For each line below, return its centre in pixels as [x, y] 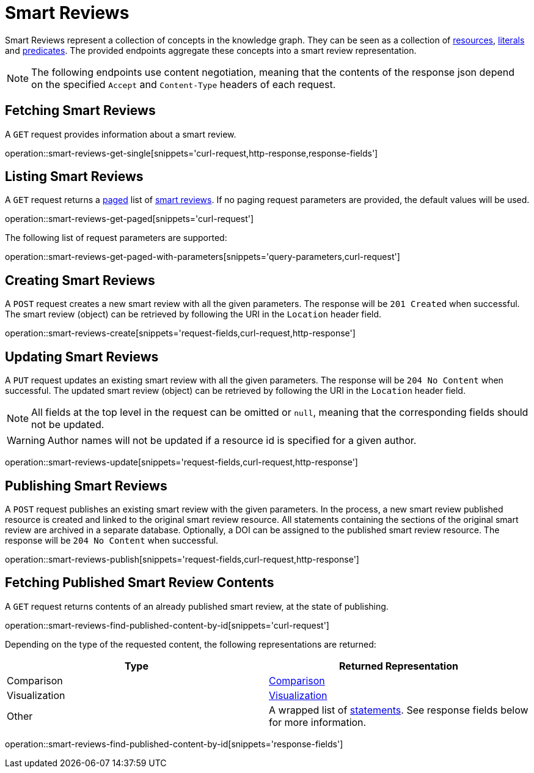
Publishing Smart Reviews [86, 486]
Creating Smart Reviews [80, 280]
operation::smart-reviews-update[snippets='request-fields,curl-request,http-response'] [181, 462]
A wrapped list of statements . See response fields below [399, 710]
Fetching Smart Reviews [80, 111]
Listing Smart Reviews [74, 177]
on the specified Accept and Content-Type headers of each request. [184, 84]
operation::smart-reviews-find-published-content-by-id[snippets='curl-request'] [167, 625]
